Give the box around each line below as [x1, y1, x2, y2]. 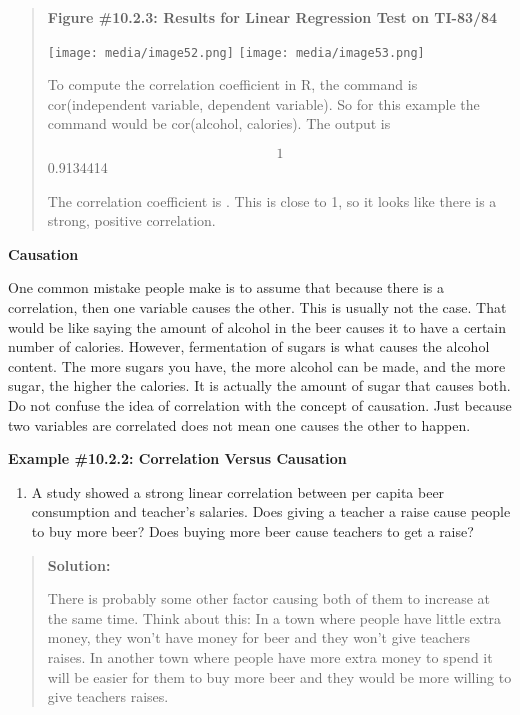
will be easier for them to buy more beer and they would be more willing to [47, 666, 512, 687]
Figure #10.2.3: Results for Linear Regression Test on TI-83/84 [47, 7, 498, 27]
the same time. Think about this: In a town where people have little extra [47, 607, 502, 628]
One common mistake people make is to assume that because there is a [8, 277, 444, 298]
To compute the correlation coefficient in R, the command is [47, 74, 418, 95]
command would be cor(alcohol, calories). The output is [47, 113, 391, 134]
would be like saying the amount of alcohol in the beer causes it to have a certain [8, 316, 507, 337]
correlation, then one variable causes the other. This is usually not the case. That [8, 297, 507, 317]
